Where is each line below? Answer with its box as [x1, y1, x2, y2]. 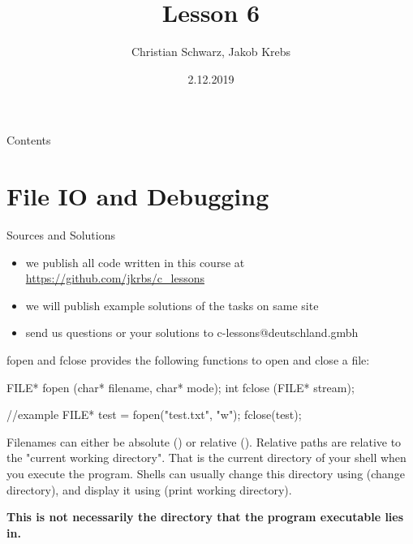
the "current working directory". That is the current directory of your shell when [6, 449, 407, 466]
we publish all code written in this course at [25, 253, 245, 270]
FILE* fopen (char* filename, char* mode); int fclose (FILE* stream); [6, 378, 355, 395]
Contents [6, 132, 51, 149]
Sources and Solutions [6, 227, 115, 244]
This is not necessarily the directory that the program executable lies [6, 508, 404, 525]
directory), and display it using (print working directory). [6, 481, 292, 498]
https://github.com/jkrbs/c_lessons [25, 270, 204, 287]
